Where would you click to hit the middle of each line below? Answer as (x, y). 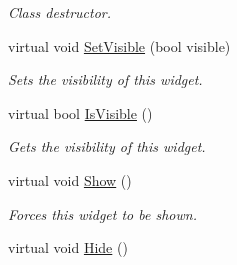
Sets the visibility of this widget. (105, 79)
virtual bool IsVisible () (80, 112)
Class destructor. (60, 12)
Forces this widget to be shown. (102, 213)
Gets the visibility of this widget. (107, 146)
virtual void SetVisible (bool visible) (119, 45)
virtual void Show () (70, 179)
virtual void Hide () (68, 247)
